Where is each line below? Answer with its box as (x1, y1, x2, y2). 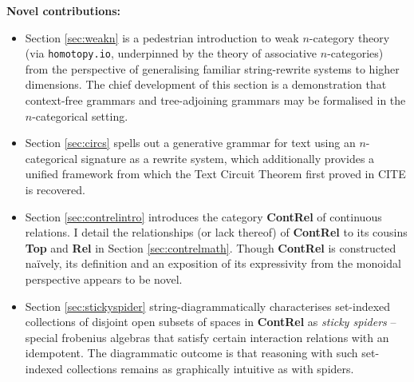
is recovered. (25, 181, 85, 197)
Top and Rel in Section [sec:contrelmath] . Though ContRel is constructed (25, 239, 396, 256)
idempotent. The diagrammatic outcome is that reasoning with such (25, 344, 358, 361)
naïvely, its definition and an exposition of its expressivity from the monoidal (25, 255, 401, 272)
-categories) (327, 45, 384, 62)
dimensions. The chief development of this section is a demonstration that (25, 76, 387, 93)
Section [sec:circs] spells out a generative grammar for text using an (25, 134, 356, 151)
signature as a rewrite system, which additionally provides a (81, 149, 375, 166)
